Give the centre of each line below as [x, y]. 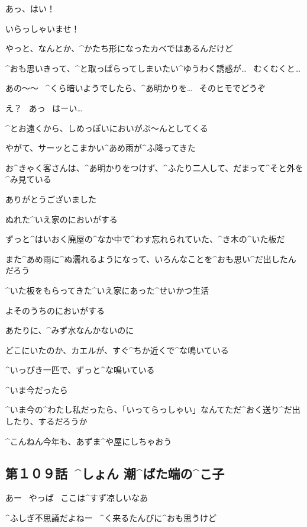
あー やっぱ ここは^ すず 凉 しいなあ [77, 498]
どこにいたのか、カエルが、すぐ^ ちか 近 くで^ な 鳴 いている [117, 350]
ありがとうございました [51, 199]
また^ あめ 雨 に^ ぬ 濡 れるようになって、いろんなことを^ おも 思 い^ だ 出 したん [151, 258]
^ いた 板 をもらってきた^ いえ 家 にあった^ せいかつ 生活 [107, 290]
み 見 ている [30, 179]
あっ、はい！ [30, 8]
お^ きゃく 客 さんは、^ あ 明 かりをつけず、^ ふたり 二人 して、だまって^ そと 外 [150, 167]
